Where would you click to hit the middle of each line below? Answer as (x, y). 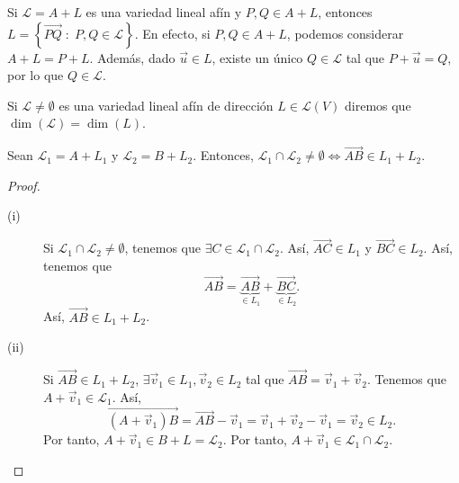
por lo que (36, 75)
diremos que (378, 105)
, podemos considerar (345, 33)
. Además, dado (132, 57)
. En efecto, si (172, 33)
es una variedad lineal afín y (164, 12)
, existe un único (257, 57)
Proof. (24, 185)
